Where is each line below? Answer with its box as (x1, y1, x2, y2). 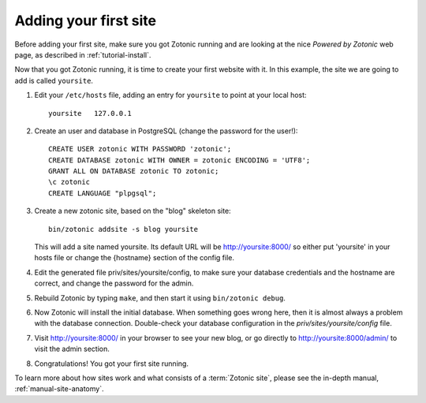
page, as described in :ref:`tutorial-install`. (14, 50, 151, 59)
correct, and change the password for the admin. (34, 278, 194, 288)
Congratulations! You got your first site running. (34, 359, 189, 368)
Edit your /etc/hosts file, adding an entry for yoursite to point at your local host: (34, 91, 307, 100)
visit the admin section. (34, 344, 110, 354)
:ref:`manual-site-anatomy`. (14, 384, 104, 394)
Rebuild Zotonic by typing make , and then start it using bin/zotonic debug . (34, 293, 286, 303)
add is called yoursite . (14, 76, 94, 85)
